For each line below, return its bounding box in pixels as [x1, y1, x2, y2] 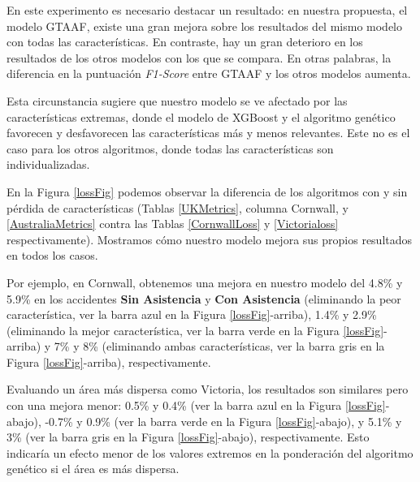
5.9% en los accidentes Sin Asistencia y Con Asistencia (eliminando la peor [6, 290, 401, 307]
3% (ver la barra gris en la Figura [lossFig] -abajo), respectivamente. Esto [6, 428, 370, 445]
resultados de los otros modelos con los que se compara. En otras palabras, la [6, 49, 392, 66]
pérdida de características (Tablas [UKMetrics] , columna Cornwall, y [6, 199, 349, 216]
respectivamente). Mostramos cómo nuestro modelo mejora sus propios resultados [6, 230, 413, 247]
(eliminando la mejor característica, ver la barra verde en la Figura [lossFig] [6, 321, 384, 338]
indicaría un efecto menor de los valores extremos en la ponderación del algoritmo [6, 444, 414, 461]
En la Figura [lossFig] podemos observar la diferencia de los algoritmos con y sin [6, 183, 408, 200]
